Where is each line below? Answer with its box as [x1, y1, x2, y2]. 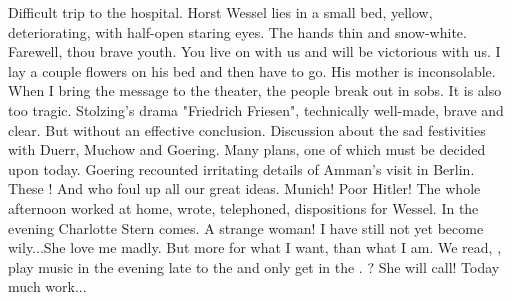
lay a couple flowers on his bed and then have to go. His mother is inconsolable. [8, 60, 496, 81]
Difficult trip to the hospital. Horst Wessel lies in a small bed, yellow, [8, 2, 433, 22]
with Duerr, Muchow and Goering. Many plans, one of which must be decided [8, 139, 486, 160]
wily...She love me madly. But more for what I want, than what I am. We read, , [8, 237, 502, 258]
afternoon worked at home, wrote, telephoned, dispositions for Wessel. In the [8, 197, 479, 218]
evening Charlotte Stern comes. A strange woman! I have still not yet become [8, 217, 484, 238]
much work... [8, 276, 87, 297]
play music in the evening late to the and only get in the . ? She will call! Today [8, 256, 500, 277]
